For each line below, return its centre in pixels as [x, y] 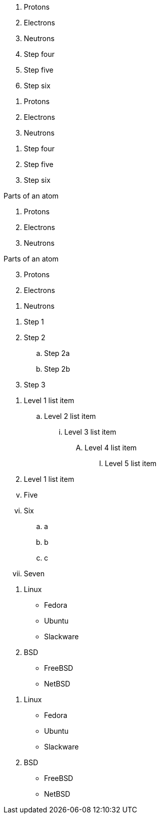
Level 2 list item [70, 416]
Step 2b [57, 369]
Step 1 [34, 322]
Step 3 [35, 385]
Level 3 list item [90, 432]
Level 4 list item [111, 448]
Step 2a [57, 353]
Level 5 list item [131, 463]
